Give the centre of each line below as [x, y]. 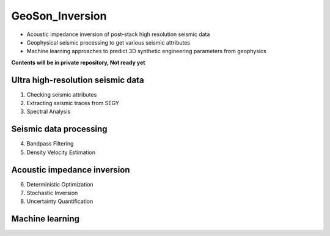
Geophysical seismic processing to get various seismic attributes [108, 42]
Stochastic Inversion [52, 193]
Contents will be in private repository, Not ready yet [78, 62]
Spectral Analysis [49, 112]
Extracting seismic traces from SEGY [73, 103]
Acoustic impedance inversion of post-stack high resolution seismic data [118, 34]
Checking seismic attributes [62, 94]
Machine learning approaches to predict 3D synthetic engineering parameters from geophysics [146, 51]
